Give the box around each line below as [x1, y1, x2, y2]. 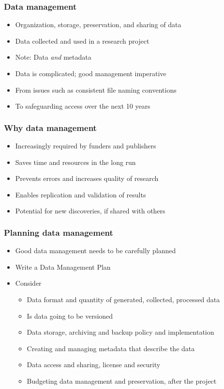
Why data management [4, 121, 97, 133]
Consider [15, 278, 42, 288]
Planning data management [4, 226, 113, 238]
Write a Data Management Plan [15, 261, 111, 272]
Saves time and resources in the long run [15, 157, 136, 167]
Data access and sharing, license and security [27, 359, 161, 370]
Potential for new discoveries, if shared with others [15, 206, 165, 216]
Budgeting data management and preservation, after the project [27, 375, 217, 386]
